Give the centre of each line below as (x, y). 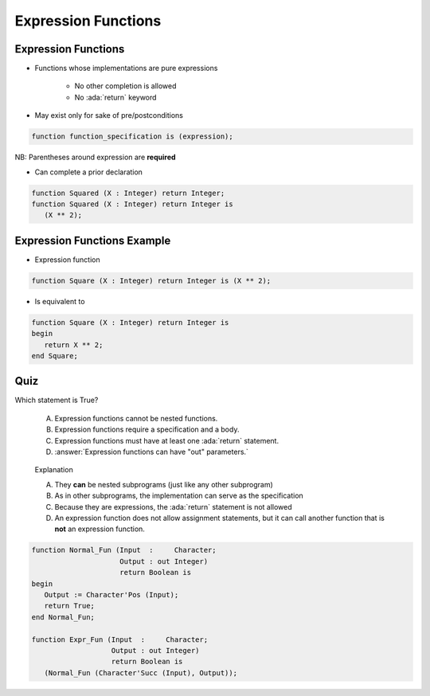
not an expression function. (100, 529)
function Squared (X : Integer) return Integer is (133, 204)
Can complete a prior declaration (89, 172)
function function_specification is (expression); (133, 137)
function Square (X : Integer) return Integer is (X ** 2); (151, 280)
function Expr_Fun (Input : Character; (120, 639)
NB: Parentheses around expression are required (95, 157)
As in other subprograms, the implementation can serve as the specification (179, 496)
